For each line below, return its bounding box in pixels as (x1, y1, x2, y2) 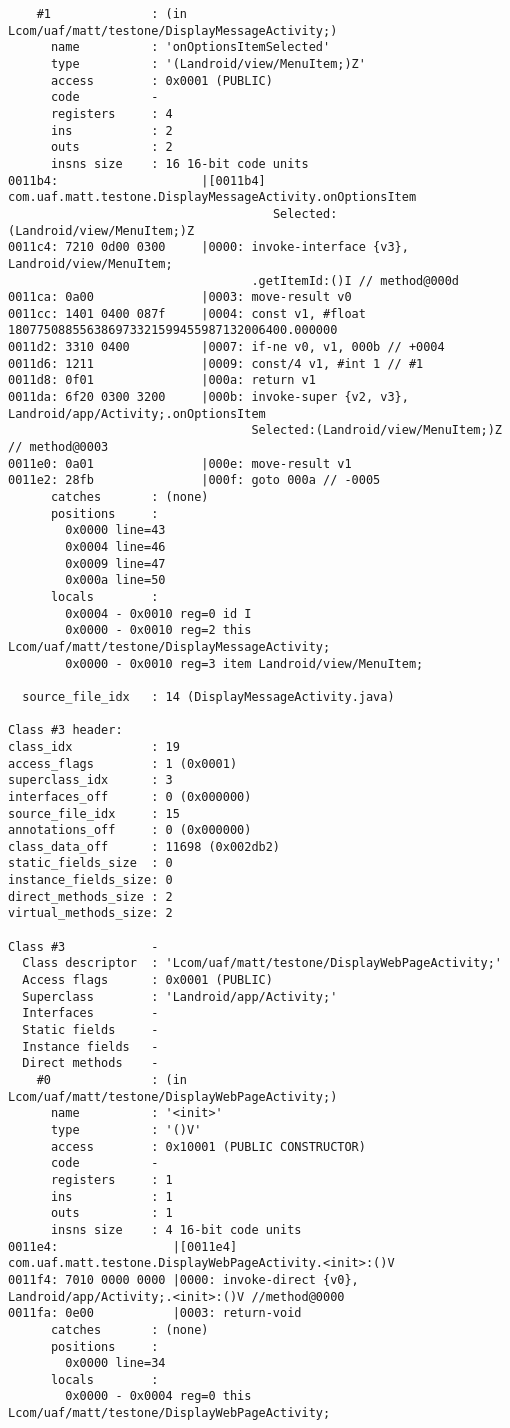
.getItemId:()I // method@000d (251, 273, 460, 288)
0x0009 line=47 (65, 556, 166, 571)
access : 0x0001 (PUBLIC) (50, 73, 273, 88)
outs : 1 (50, 1206, 173, 1221)
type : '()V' (50, 1122, 202, 1137)
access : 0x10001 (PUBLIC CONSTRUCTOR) (50, 1139, 366, 1154)
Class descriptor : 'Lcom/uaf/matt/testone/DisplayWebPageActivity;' (22, 956, 502, 971)
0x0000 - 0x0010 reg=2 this (65, 623, 252, 638)
